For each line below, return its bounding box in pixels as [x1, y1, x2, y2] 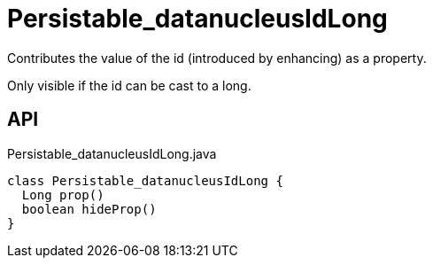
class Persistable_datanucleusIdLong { [7, 173, 283, 188]
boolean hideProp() [21, 201, 157, 216]
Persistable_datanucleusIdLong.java [7, 145, 217, 161]
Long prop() [21, 187, 104, 202]
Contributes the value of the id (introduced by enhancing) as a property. [7, 50, 427, 66]
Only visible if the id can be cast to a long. [7, 77, 251, 93]
